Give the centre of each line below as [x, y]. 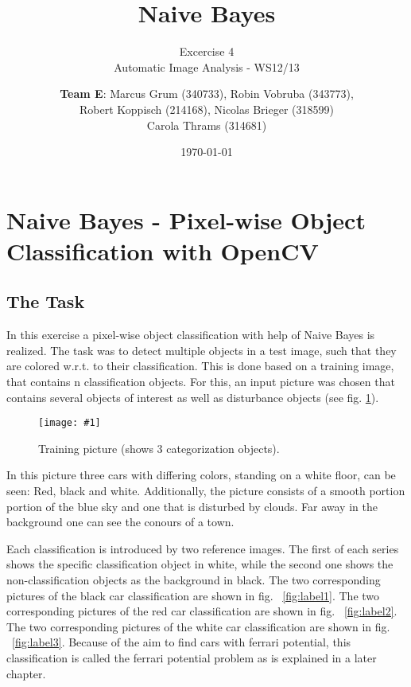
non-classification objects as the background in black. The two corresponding [194, 580]
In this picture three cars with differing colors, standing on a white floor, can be [201, 475]
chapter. [26, 673]
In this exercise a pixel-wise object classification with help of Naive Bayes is [191, 335]
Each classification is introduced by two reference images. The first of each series [203, 548]
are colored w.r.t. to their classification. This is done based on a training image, [200, 366]
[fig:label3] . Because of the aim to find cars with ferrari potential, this [182, 642]
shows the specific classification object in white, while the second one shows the [200, 564]
